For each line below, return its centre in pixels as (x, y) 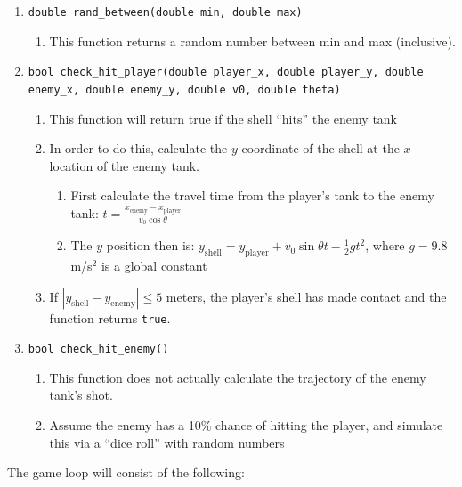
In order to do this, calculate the (138, 148)
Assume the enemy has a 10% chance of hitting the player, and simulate (246, 425)
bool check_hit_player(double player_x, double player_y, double (226, 73)
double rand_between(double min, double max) (165, 12)
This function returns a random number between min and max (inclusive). (252, 41)
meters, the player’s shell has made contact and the (306, 296)
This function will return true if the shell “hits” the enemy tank (223, 118)
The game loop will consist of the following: (126, 472)
